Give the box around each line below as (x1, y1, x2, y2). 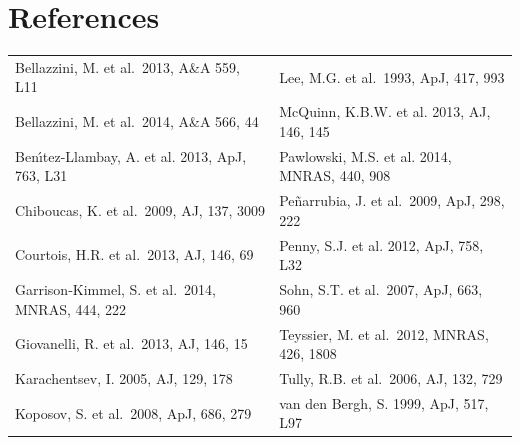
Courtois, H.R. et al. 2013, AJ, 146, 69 (15, 244, 254, 265)
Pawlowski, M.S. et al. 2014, (279, 145, 452, 166)
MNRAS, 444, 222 (15, 298, 127, 319)
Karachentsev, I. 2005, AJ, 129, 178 (15, 367, 233, 388)
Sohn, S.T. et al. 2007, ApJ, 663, (279, 279, 483, 300)
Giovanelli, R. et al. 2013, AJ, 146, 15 (15, 333, 248, 354)
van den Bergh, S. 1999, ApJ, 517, (279, 392, 489, 413)
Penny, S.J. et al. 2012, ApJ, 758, (279, 234, 484, 255)
